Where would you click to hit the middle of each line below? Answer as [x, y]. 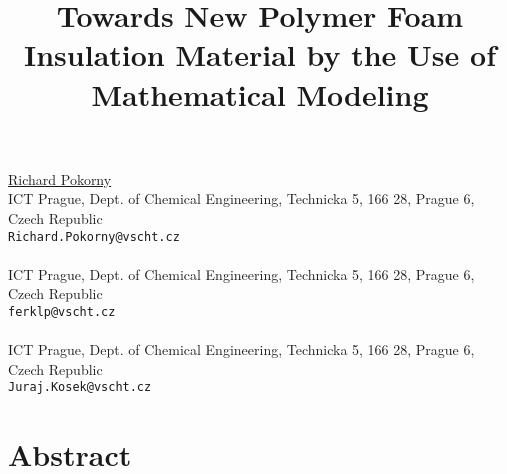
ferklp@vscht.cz [62, 311]
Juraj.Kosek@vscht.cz [80, 387]
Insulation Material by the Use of [260, 54]
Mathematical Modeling [260, 93]
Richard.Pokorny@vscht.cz [94, 236]
